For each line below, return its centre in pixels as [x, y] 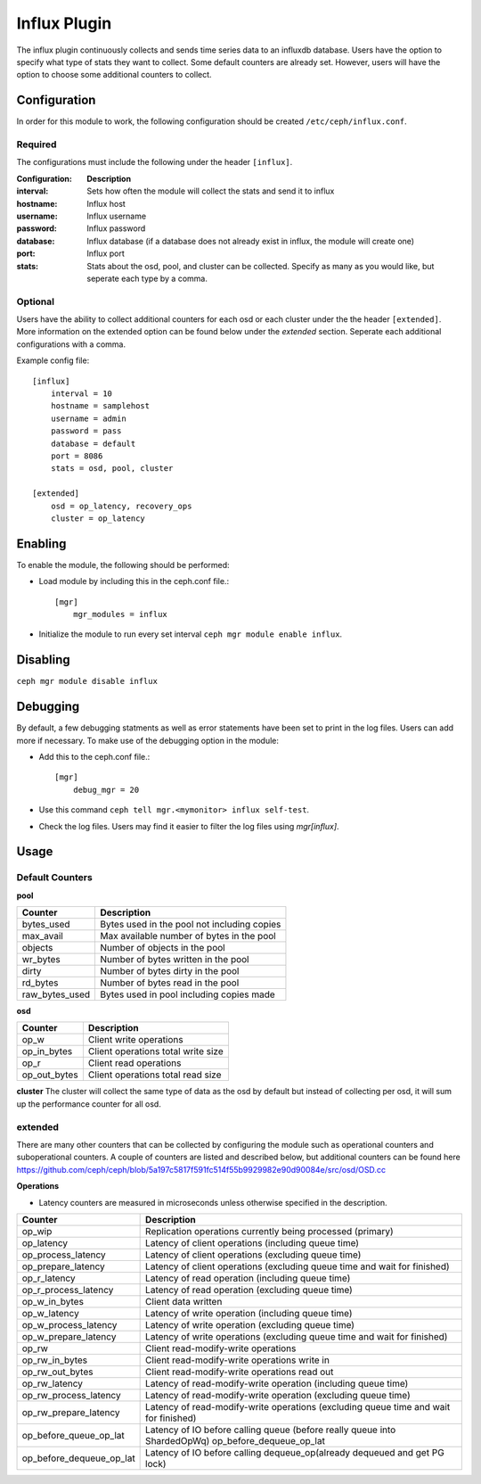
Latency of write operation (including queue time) [249, 1313]
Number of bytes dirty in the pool [170, 971]
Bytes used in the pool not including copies [191, 925]
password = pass [86, 431]
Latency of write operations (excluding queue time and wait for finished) [297, 1336]
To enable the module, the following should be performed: [123, 565]
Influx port [106, 253]
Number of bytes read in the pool [170, 983]
